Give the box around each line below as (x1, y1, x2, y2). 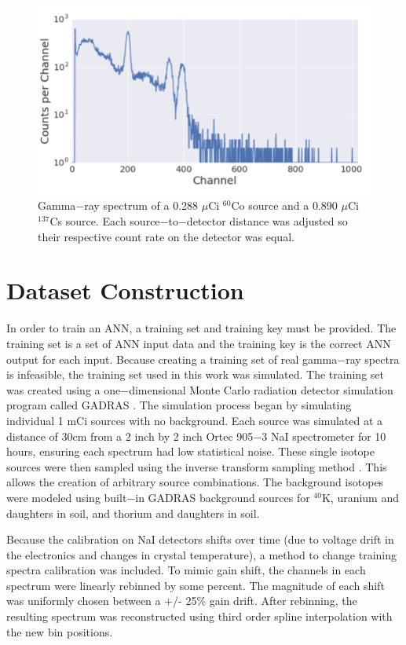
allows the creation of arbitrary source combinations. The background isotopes (6, 474, 384, 490)
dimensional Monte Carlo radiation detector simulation (129, 381, 393, 398)
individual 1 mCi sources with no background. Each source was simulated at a (6, 412, 383, 428)
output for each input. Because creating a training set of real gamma (6, 350, 338, 367)
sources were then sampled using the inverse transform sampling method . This (6, 458, 387, 475)
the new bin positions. (6, 623, 113, 640)
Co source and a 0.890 (231, 197, 338, 214)
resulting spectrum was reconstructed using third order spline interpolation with (6, 608, 393, 625)
